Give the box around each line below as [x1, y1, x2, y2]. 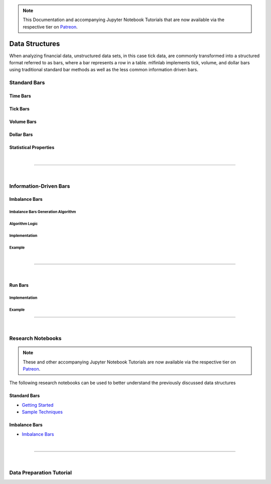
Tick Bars [9, 106, 30, 112]
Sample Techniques [22, 409, 63, 415]
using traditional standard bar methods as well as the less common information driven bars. [9, 67, 198, 73]
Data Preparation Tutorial [9, 469, 72, 476]
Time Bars [9, 93, 31, 99]
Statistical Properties [9, 145, 55, 151]
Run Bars [9, 282, 29, 288]
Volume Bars [9, 118, 37, 125]
